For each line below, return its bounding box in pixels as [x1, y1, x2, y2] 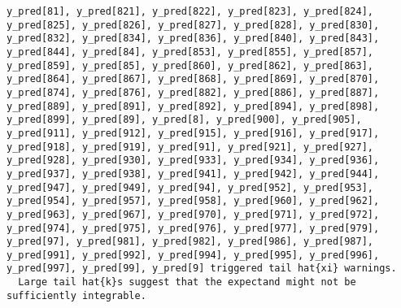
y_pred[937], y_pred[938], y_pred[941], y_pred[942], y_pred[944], [7, 167, 380, 180]
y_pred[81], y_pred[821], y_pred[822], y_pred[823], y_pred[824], [7, 6, 374, 17]
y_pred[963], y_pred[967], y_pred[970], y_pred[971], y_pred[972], [7, 208, 380, 220]
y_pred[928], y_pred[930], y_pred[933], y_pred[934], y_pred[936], [7, 154, 380, 167]
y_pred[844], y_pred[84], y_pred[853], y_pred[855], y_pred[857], [7, 46, 374, 58]
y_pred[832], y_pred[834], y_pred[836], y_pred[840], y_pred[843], [7, 33, 380, 45]
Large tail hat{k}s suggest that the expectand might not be [18, 276, 356, 288]
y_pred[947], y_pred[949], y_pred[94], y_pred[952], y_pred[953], [7, 181, 374, 193]
